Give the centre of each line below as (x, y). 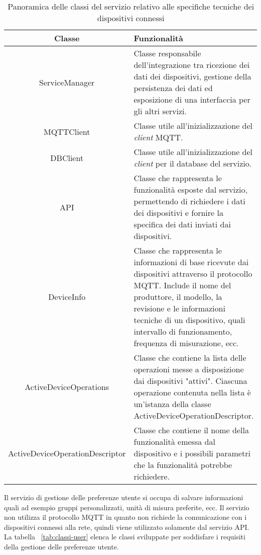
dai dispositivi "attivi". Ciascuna (190, 381)
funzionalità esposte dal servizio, (190, 189)
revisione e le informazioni (179, 308)
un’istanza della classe (172, 404)
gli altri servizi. (160, 111)
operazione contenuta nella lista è (192, 392)
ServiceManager (67, 82)
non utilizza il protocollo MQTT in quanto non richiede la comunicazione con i (125, 517)
